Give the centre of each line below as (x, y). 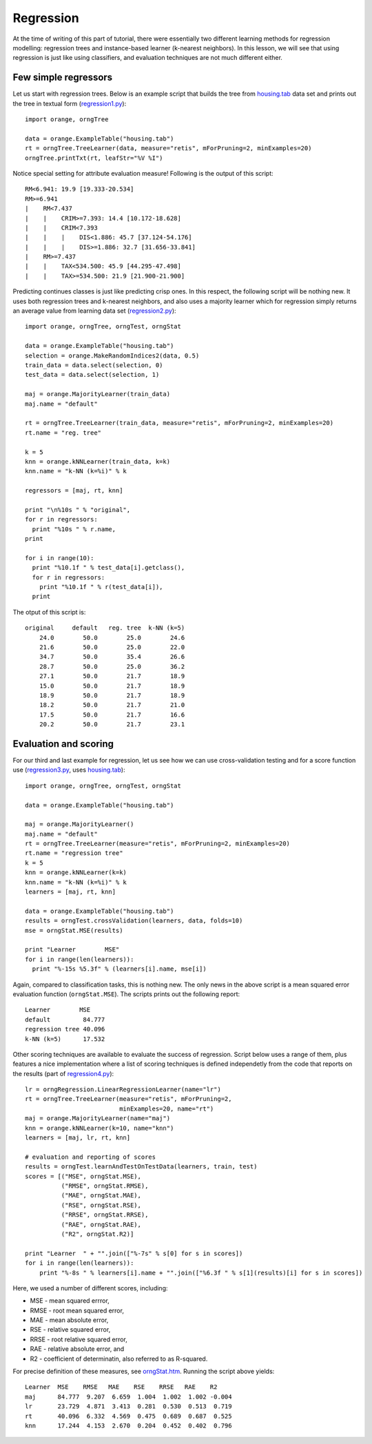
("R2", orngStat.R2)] (97, 1234)
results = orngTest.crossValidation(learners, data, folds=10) (134, 921)
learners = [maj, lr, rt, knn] (78, 1138)
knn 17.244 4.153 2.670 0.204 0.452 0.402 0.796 (128, 1425)
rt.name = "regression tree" (74, 853)
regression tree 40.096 (65, 1029)
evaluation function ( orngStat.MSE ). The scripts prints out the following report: (126, 994)
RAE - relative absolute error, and (77, 1349)
